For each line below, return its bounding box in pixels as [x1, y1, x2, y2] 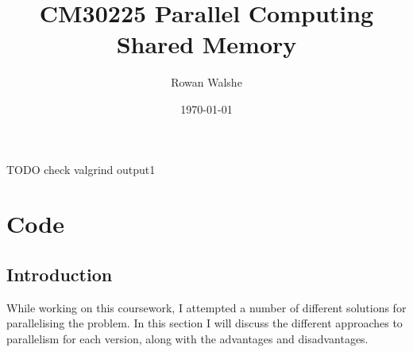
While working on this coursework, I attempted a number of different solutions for [6, 299, 407, 315]
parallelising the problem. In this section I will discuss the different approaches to [6, 315, 403, 331]
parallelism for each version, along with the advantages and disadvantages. [6, 330, 369, 346]
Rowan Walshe [171, 74, 242, 91]
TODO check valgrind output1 [6, 161, 156, 177]
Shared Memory [116, 28, 297, 60]
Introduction [6, 261, 113, 286]
